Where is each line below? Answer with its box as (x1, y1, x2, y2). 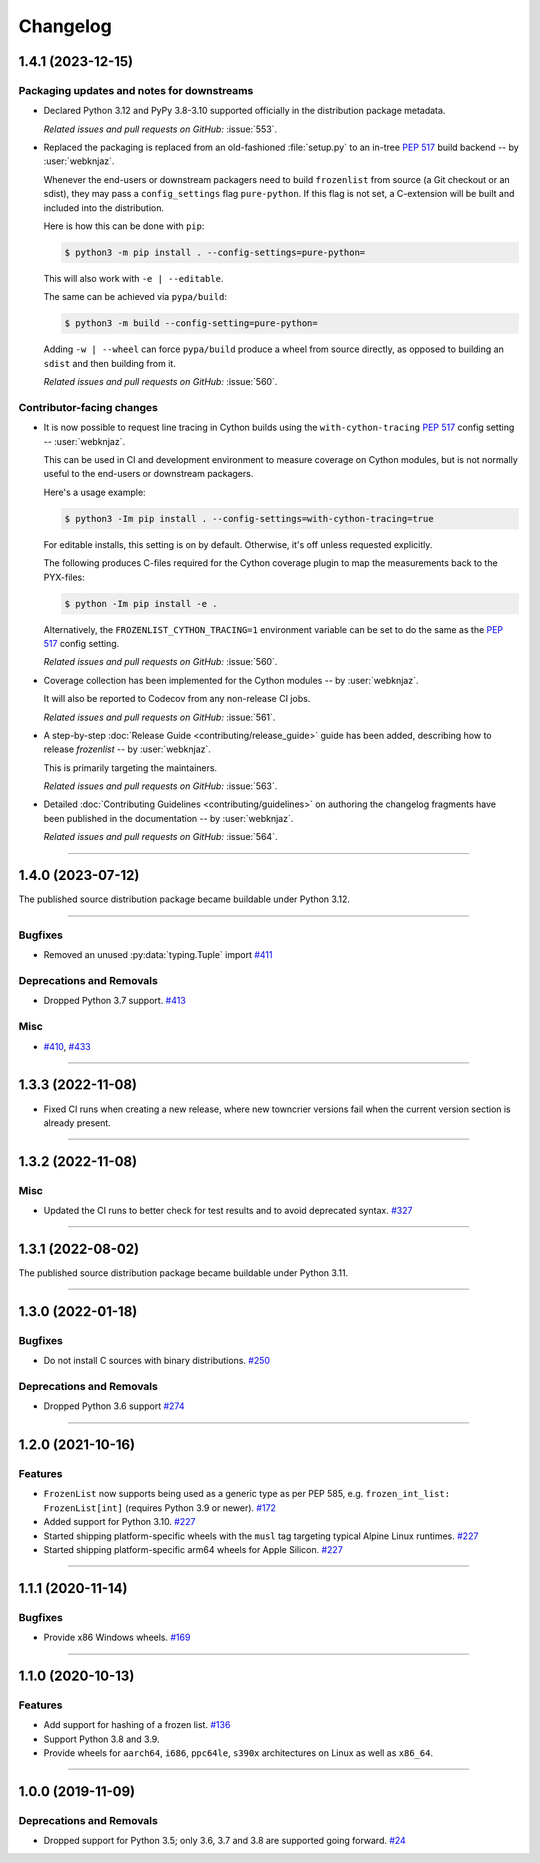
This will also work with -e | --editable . (43, 273, 224, 285)
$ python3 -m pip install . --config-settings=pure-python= (64, 247, 366, 259)
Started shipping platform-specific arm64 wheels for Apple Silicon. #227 (43, 1543, 344, 1555)
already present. (43, 1116, 112, 1129)
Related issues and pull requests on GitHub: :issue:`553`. (43, 123, 278, 135)
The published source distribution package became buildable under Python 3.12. (18, 893, 350, 905)
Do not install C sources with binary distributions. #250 (43, 1355, 270, 1367)
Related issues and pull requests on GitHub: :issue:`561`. (43, 711, 276, 723)
